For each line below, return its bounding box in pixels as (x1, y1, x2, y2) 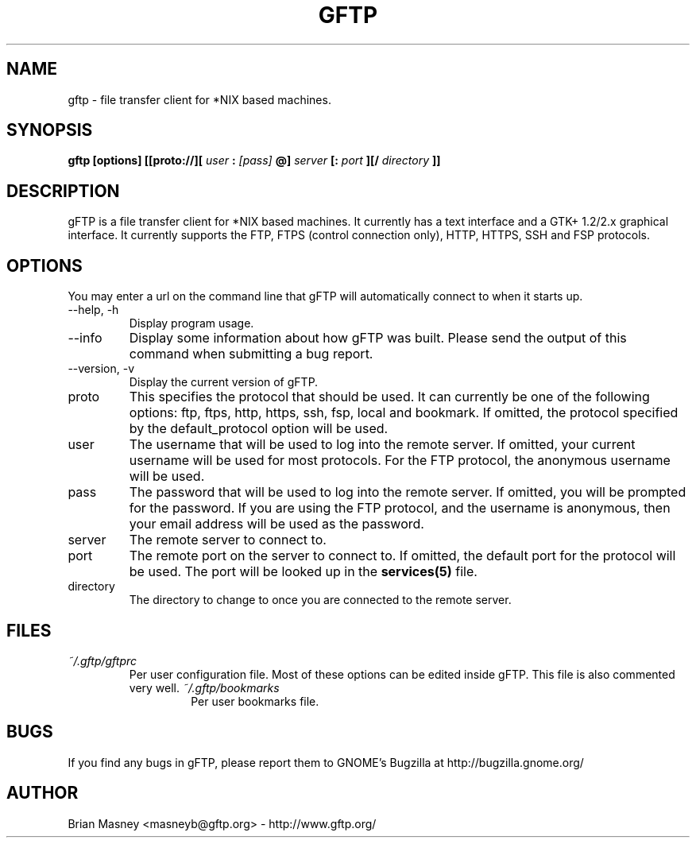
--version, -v (68, 362, 135, 376)
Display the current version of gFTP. (129, 375, 319, 389)
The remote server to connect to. (129, 532, 327, 548)
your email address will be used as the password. (129, 516, 424, 532)
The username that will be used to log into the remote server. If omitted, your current (129, 436, 636, 453)
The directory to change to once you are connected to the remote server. (129, 593, 512, 607)
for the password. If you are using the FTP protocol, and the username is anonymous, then (129, 500, 671, 517)
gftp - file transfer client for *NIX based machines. (68, 92, 331, 106)
